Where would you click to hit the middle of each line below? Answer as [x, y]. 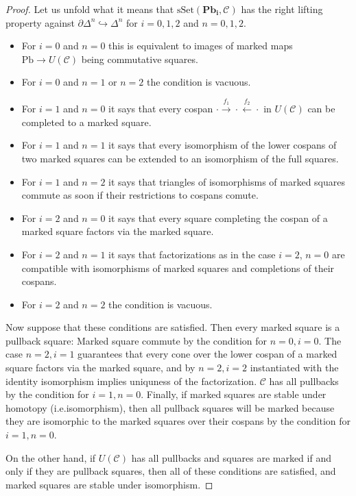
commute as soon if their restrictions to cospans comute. [140, 195]
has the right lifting [282, 9]
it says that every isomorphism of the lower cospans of [223, 145]
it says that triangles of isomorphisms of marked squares [227, 181]
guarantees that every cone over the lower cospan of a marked [207, 354]
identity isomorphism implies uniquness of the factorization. [131, 381]
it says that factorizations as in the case [192, 254]
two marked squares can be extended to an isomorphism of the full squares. [180, 158]
